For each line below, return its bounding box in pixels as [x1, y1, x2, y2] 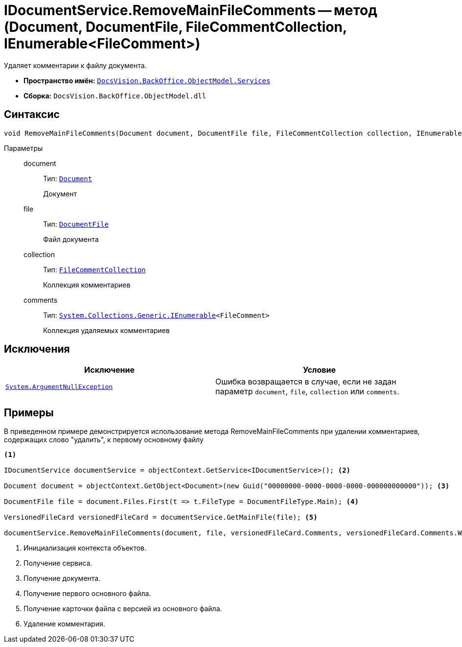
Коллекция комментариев [43, 280, 131, 289]
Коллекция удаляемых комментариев [43, 326, 170, 335]
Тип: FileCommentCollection [43, 265, 146, 274]
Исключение [84, 365, 135, 375]
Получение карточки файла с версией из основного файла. [23, 604, 222, 613]
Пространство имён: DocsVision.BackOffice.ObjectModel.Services [23, 76, 271, 85]
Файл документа [43, 235, 99, 243]
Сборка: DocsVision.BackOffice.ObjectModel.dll [23, 91, 207, 100]
